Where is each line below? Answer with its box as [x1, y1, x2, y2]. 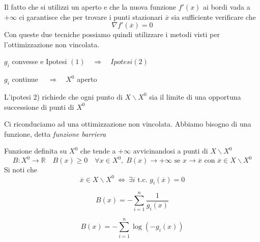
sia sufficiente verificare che [171, 11, 256, 22]
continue [12, 74, 38, 84]
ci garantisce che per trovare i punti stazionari [19, 11, 163, 22]
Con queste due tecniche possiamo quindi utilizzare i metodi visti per [4, 29, 220, 40]
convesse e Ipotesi [12, 56, 67, 67]
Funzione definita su [4, 145, 67, 156]
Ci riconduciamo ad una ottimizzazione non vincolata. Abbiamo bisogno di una [4, 118, 251, 129]
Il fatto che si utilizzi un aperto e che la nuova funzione [4, 2, 177, 12]
